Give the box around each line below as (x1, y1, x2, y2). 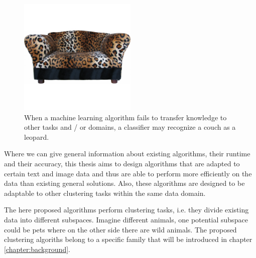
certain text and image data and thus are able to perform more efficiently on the (4, 168, 252, 178)
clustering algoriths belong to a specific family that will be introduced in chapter (4, 234, 252, 244)
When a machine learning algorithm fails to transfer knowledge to (24, 112, 227, 122)
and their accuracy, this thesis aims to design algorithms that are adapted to (4, 158, 240, 168)
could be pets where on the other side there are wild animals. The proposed (4, 224, 237, 234)
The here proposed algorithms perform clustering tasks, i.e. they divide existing (4, 204, 249, 215)
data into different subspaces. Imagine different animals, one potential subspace (4, 214, 248, 224)
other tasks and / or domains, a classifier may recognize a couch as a (24, 122, 236, 132)
